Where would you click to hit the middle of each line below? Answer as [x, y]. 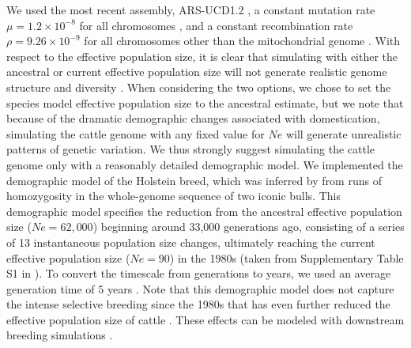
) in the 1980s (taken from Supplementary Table [287, 257]
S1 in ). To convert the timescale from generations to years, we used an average [199, 273]
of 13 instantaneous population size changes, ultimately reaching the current [191, 242]
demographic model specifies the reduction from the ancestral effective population [204, 211]
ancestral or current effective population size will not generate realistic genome [197, 72]
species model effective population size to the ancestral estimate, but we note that [205, 102]
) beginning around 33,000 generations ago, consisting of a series [249, 227]
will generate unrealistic [343, 133]
